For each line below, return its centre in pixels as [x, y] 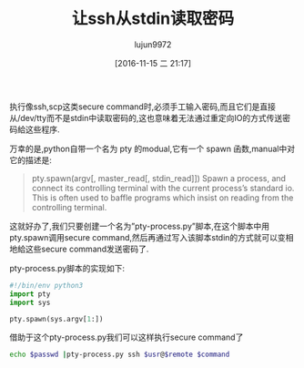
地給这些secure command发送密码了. [79, 249]
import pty [30, 294]
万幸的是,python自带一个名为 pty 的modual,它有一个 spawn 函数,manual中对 [152, 148]
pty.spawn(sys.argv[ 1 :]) [56, 319]
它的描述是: [31, 159]
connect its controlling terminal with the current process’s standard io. [163, 188]
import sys [30, 302]
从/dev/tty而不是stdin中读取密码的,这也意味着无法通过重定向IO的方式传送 [146, 118]
